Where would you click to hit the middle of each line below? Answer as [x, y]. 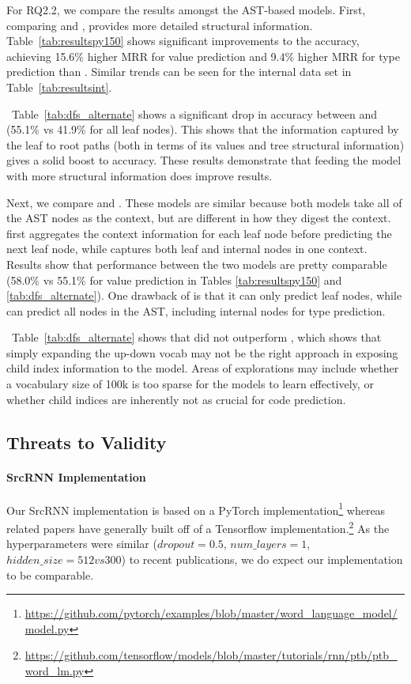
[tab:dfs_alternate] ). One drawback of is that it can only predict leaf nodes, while [204, 295]
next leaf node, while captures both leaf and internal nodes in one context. [187, 249]
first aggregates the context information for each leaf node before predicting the [199, 233]
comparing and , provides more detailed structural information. [160, 25]
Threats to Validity [87, 442]
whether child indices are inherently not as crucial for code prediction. [176, 399]
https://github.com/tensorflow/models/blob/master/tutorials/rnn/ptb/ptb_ [211, 655]
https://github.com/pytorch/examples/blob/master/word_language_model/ [211, 613]
